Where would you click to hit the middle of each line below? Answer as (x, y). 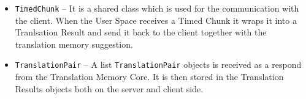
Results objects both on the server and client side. (109, 88)
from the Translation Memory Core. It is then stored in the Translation (149, 77)
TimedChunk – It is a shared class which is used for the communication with (157, 8)
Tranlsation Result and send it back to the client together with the (141, 32)
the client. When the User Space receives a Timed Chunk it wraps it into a (156, 20)
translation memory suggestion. (74, 44)
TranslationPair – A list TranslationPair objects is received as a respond (158, 64)
